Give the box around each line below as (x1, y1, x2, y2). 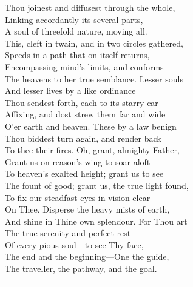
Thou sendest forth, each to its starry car (5, 96, 158, 108)
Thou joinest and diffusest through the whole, (5, 1, 175, 13)
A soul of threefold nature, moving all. (5, 25, 147, 38)
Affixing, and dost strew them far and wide (5, 108, 166, 120)
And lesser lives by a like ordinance (5, 84, 136, 97)
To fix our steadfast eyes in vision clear (5, 191, 151, 203)
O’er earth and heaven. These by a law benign (5, 119, 177, 132)
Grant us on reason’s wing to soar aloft (5, 155, 151, 168)
